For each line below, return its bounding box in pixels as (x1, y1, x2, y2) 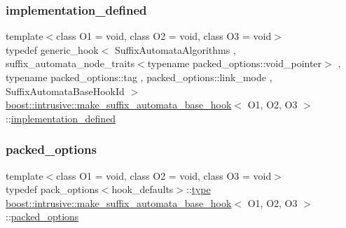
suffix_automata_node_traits (6, 56, 135, 71)
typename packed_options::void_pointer (147, 56, 322, 71)
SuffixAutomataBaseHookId (6, 83, 125, 98)
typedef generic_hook (6, 42, 99, 57)
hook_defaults (111, 182, 174, 197)
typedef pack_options (6, 182, 99, 197)
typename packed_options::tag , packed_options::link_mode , (6, 70, 272, 84)
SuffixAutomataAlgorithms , (114, 42, 236, 57)
